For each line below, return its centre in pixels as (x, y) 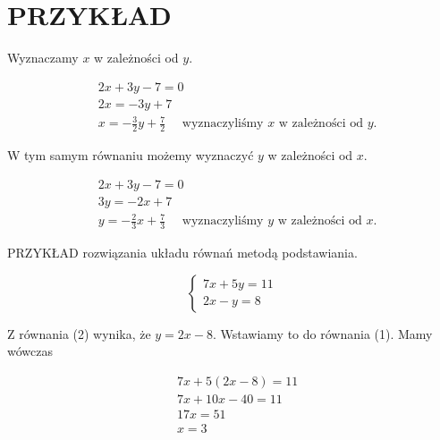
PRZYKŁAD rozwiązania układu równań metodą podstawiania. (182, 253)
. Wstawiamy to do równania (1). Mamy (322, 333)
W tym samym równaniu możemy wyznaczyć (131, 155)
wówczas (30, 351)
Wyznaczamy (43, 58)
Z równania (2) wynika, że (79, 333)
